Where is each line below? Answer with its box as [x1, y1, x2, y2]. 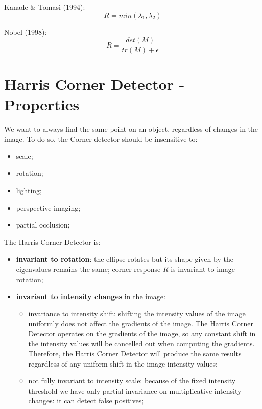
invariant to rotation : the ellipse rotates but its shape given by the [16, 254, 233, 264]
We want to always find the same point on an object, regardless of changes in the [4, 123, 258, 134]
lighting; [16, 185, 42, 195]
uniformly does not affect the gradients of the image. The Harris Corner [28, 318, 253, 329]
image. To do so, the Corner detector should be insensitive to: [4, 133, 198, 144]
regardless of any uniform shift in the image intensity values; [28, 358, 218, 369]
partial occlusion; [16, 219, 70, 230]
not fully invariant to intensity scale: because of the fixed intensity [28, 375, 236, 386]
